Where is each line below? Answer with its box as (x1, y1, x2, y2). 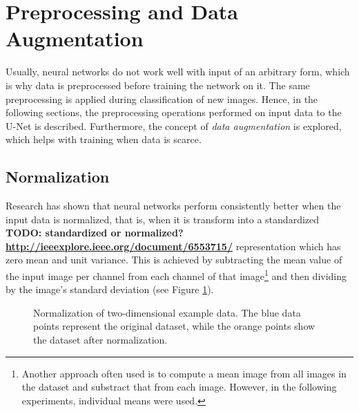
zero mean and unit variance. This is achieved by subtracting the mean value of (6, 252, 342, 267)
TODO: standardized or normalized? (6, 225, 184, 240)
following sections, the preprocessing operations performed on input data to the (6, 105, 342, 120)
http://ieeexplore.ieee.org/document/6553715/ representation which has (6, 238, 341, 253)
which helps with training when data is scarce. (6, 132, 202, 147)
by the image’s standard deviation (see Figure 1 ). (6, 282, 214, 297)
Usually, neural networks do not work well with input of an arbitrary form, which (6, 64, 350, 79)
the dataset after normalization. (33, 333, 168, 347)
